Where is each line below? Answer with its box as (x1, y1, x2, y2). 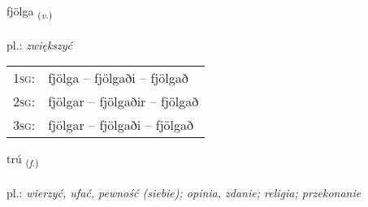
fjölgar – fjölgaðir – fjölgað (48, 92, 199, 111)
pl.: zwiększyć (6, 36, 73, 53)
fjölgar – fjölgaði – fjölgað (48, 115, 193, 135)
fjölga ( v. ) (6, 2, 53, 21)
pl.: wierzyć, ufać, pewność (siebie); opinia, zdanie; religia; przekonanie (6, 184, 362, 201)
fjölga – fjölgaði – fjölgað (48, 68, 188, 88)
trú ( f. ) (6, 150, 39, 170)
